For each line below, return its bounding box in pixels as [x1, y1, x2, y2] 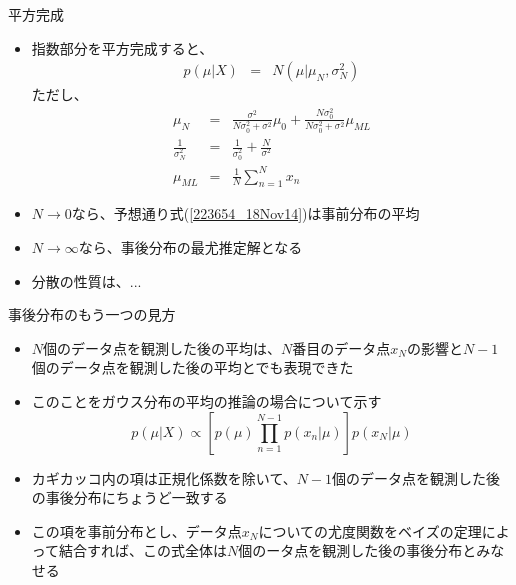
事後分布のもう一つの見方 [8, 304, 176, 325]
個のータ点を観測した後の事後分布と [238, 540, 477, 561]
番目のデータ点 [292, 337, 391, 358]
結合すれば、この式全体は [59, 540, 228, 561]
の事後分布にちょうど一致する [31, 487, 228, 508]
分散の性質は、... [31, 270, 142, 291]
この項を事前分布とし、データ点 [31, 520, 242, 541]
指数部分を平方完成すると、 [31, 37, 214, 58]
